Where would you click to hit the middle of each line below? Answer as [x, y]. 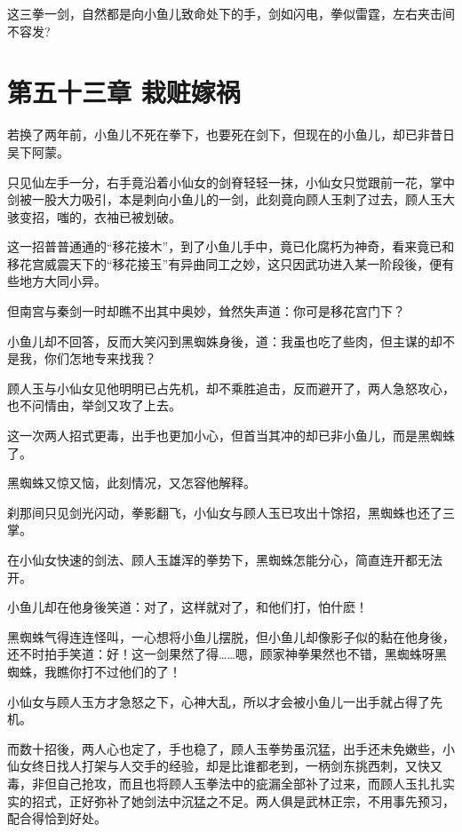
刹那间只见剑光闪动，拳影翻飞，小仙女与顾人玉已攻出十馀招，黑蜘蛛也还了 [225, 512]
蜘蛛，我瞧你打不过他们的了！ [94, 671]
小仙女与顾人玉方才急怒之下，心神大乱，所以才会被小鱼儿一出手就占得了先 [225, 701]
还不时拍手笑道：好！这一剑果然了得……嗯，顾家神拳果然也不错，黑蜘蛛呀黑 [227, 654]
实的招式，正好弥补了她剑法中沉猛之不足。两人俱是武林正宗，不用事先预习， [231, 800]
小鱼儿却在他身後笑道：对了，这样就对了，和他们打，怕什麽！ [187, 607]
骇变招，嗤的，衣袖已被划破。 [94, 216]
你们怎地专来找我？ [100, 358]
